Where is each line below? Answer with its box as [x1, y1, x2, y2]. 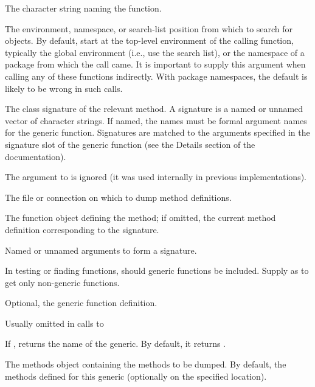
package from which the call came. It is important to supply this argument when [5, 58, 306, 71]
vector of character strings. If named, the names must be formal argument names [5, 114, 307, 127]
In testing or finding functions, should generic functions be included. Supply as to [5, 264, 309, 277]
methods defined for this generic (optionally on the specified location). [5, 369, 267, 382]
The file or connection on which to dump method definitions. [5, 190, 232, 203]
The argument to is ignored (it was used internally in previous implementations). [5, 170, 306, 183]
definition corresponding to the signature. [5, 223, 159, 235]
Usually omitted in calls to [5, 316, 104, 329]
